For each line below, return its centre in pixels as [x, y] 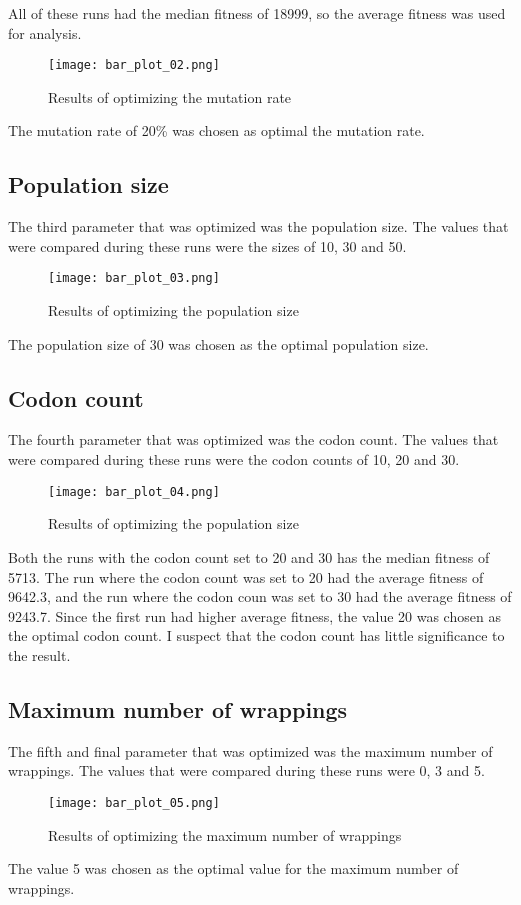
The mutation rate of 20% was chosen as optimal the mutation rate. [216, 130]
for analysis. [45, 32]
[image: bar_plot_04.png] [134, 491]
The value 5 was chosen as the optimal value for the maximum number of [233, 868]
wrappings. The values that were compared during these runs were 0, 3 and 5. [246, 770]
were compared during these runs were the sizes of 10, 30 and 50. [207, 245]
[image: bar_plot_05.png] [134, 802]
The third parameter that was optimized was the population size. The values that [258, 226]
